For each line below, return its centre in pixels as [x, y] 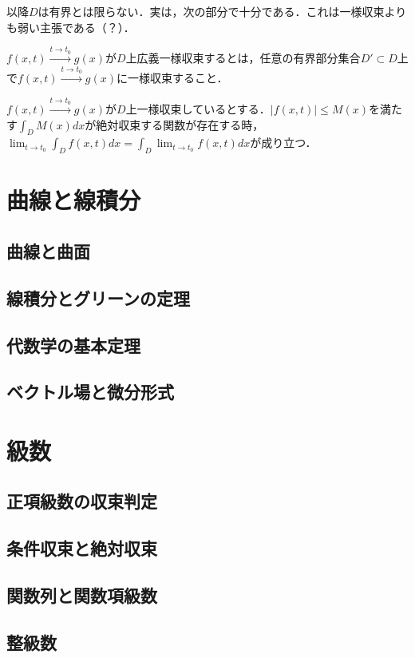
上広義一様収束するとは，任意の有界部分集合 [243, 58]
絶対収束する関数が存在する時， [180, 124]
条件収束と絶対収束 [82, 548]
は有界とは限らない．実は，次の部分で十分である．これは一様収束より [222, 11]
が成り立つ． [283, 143]
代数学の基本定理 [73, 345]
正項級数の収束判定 [82, 501]
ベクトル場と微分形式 [90, 392]
